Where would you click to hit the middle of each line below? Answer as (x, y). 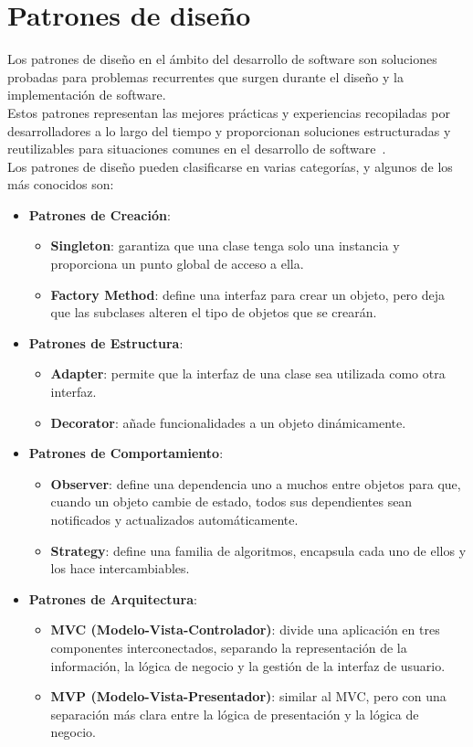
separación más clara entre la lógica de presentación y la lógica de (235, 714)
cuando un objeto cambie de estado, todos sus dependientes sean (231, 502)
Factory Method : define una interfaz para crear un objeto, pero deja (248, 294)
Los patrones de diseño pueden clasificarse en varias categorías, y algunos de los (230, 166)
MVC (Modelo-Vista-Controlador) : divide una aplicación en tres (245, 630)
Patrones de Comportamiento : (126, 453)
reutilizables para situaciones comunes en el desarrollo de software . (197, 149)
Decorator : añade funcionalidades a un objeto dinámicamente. (228, 422)
